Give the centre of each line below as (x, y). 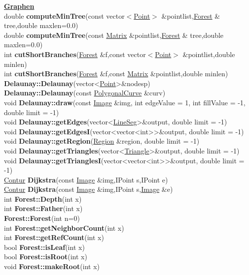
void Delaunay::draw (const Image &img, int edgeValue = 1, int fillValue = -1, (125, 102)
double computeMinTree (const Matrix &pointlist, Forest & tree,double (114, 35)
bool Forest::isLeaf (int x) (44, 247)
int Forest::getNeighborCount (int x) (64, 228)
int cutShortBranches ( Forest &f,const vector (75, 54)
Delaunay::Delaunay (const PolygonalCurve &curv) (85, 93)
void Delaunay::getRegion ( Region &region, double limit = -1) (102, 141)
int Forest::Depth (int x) (43, 199)
